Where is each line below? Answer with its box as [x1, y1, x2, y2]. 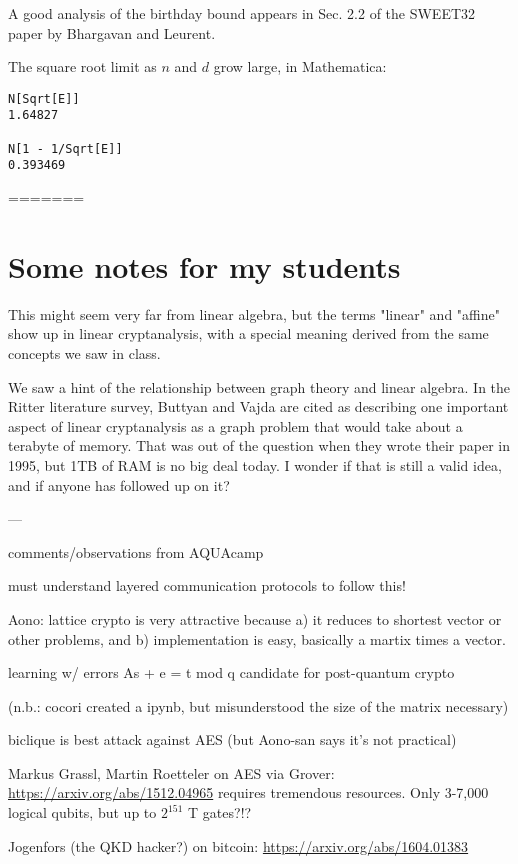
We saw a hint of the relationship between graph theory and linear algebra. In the [8, 376, 511, 397]
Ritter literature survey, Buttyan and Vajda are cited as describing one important [8, 396, 509, 417]
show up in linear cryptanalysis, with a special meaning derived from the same [8, 323, 489, 344]
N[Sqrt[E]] [8, 91, 80, 106]
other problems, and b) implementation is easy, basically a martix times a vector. [8, 628, 506, 649]
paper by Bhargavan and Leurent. [8, 22, 216, 43]
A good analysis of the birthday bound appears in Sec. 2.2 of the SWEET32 [8, 3, 476, 23]
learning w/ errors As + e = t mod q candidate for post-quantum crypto [8, 662, 455, 683]
